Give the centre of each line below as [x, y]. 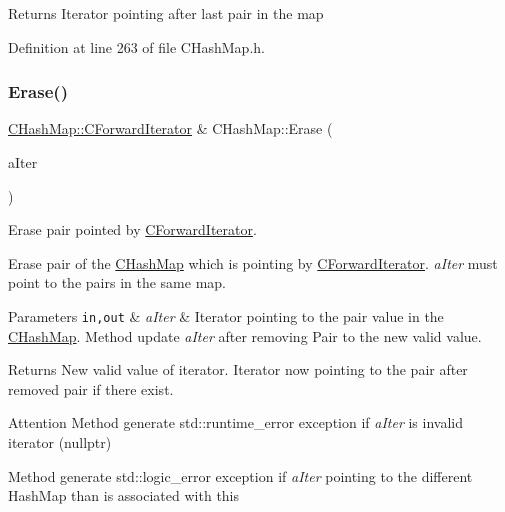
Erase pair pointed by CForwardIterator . [132, 229]
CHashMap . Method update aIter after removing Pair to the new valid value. [245, 335]
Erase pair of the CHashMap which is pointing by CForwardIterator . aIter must [253, 262]
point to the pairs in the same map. [117, 282]
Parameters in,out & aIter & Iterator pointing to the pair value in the [226, 315]
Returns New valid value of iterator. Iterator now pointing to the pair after [238, 369]
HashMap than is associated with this [124, 495]
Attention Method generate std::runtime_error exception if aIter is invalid [236, 422]
